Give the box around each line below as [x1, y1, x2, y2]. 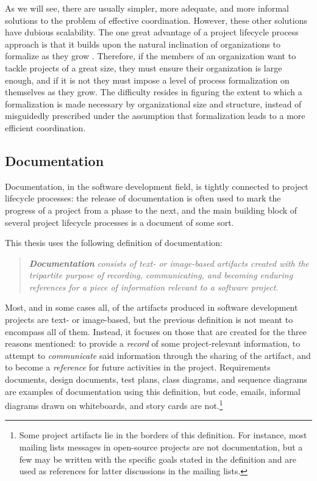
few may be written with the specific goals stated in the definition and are [19, 452, 296, 465]
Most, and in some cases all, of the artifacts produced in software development [5, 301, 298, 314]
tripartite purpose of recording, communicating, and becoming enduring [29, 269, 293, 281]
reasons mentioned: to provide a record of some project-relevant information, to [5, 337, 301, 350]
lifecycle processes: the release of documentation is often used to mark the [5, 192, 281, 204]
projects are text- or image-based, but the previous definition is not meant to [5, 313, 293, 326]
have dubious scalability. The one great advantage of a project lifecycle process [5, 26, 299, 38]
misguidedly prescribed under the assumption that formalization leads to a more [5, 109, 305, 122]
